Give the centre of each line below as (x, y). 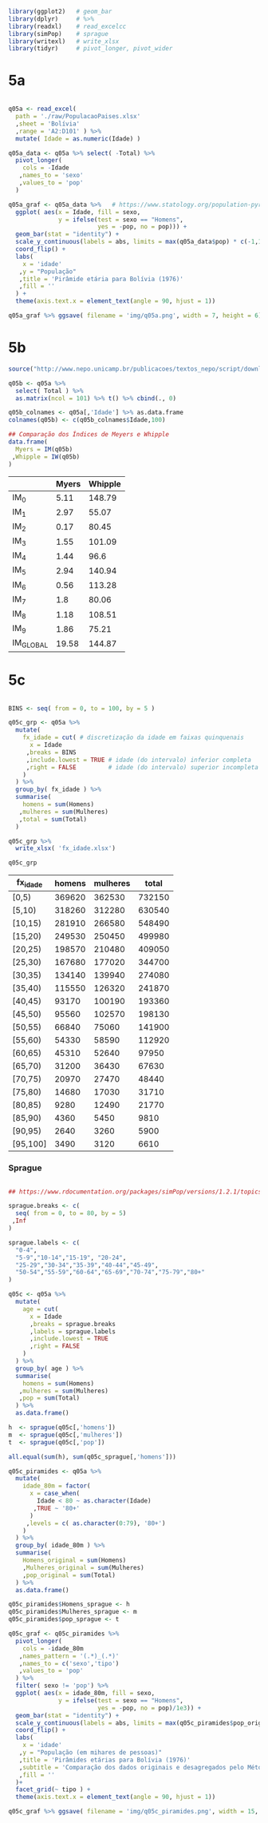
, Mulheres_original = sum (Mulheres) (84, 1567)
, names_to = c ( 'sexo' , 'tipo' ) (69, 1663)
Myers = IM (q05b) (44, 449)
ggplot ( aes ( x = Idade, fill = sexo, (78, 212)
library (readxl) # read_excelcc (67, 26)
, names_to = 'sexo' (51, 176)
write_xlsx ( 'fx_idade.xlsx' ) (65, 848)
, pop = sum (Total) (49, 1398)
